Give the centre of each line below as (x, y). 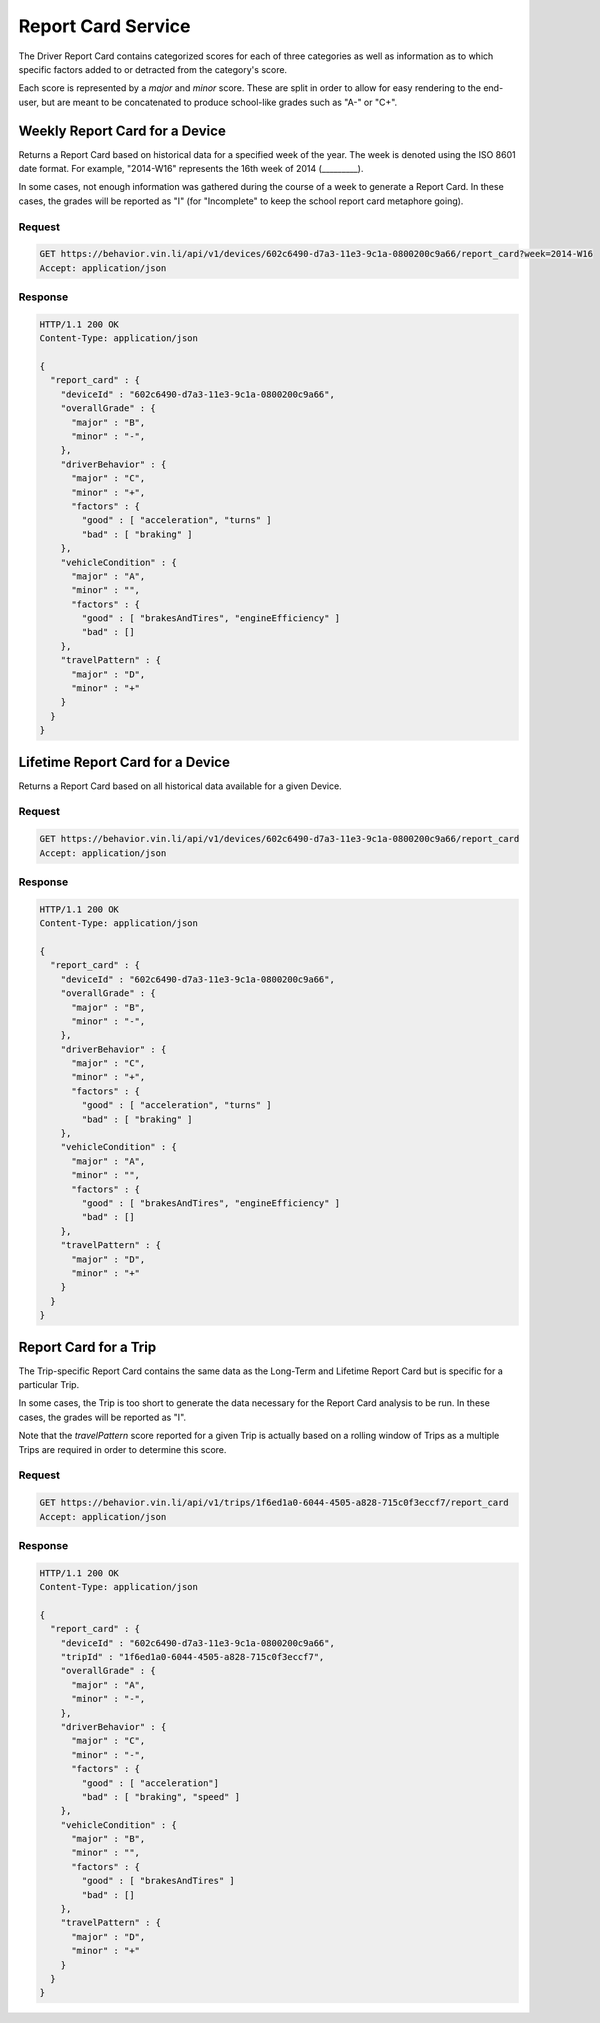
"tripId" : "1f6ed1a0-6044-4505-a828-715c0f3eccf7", (192, 1656)
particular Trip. (49, 1384)
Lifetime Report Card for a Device (124, 761)
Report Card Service (104, 26)
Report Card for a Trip (87, 1346)
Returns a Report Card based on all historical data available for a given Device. (180, 786)
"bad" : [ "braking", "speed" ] (160, 1796)
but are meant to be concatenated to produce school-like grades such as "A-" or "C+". (219, 102)
